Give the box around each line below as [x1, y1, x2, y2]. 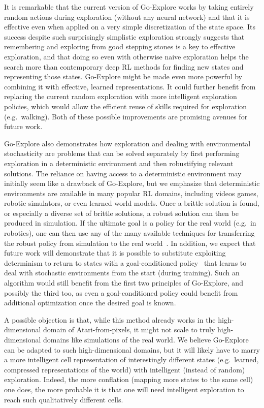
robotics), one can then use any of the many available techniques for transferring [4, 228, 255, 238]
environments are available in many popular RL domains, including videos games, [4, 187, 258, 198]
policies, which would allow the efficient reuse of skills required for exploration [4, 101, 247, 111]
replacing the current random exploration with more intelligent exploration [4, 91, 237, 102]
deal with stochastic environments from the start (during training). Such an [4, 267, 240, 278]
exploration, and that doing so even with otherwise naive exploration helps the [4, 51, 249, 61]
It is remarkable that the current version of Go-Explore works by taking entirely [4, 2, 254, 12]
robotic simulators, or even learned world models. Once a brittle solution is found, [4, 198, 259, 208]
